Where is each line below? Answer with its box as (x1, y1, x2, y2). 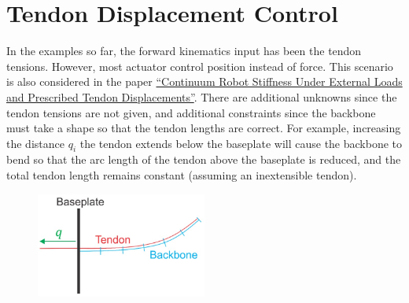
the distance (6, 135, 64, 151)
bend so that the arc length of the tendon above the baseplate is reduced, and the (6, 151, 401, 168)
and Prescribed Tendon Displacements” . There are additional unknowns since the (6, 88, 397, 105)
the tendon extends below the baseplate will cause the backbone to (79, 135, 403, 151)
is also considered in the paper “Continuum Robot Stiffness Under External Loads (6, 73, 403, 90)
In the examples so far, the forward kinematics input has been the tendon (6, 42, 362, 59)
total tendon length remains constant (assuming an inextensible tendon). (6, 167, 357, 183)
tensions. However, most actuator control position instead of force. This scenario (6, 57, 393, 74)
